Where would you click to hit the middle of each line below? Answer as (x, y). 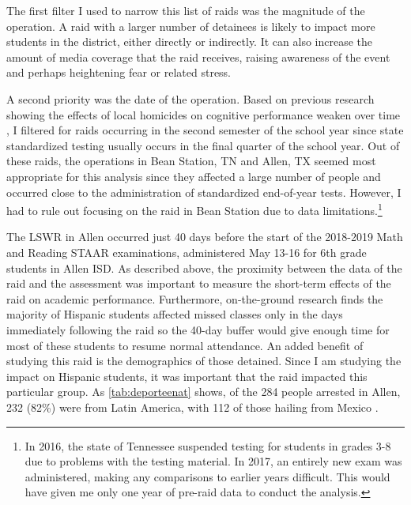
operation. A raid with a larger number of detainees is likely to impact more (191, 26)
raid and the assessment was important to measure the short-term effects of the (199, 283)
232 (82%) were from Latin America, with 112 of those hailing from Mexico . (192, 407)
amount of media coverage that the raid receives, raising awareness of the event (198, 57)
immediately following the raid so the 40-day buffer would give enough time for (198, 329)
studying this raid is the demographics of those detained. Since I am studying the (204, 361)
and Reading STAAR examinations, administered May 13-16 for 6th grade (187, 252)
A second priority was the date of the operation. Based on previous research (190, 98)
